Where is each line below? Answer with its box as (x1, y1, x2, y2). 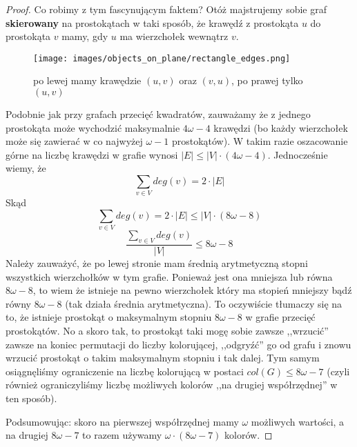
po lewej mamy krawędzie (33, 73, 142, 88)
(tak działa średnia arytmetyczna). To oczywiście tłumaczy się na (65, 296, 342, 310)
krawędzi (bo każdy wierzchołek (213, 120, 348, 135)
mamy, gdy (61, 29, 108, 43)
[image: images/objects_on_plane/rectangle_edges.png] (33, 53, 291, 63)
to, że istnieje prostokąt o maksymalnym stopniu (6, 310, 212, 324)
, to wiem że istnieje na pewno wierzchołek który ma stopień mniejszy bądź (32, 283, 352, 297)
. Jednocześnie (267, 147, 328, 161)
